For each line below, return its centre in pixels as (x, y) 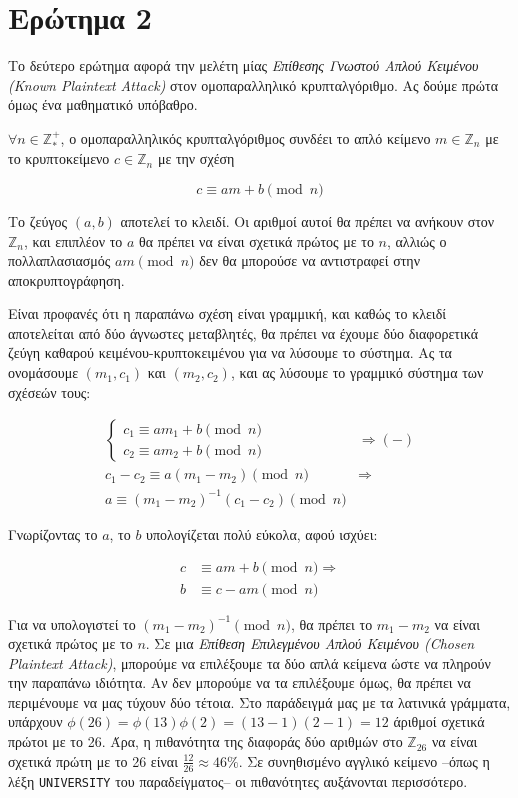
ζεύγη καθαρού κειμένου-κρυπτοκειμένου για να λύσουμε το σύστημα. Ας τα (230, 352)
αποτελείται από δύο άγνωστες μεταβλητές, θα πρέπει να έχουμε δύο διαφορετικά (243, 332)
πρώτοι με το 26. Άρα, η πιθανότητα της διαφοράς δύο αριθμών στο (205, 741)
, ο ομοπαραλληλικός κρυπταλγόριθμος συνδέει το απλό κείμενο (245, 137)
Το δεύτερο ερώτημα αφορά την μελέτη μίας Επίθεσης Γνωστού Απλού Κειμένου (243, 65)
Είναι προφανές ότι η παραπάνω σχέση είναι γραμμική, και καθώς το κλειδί (227, 313)
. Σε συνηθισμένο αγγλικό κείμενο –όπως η (364, 760)
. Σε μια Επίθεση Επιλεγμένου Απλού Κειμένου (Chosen (310, 643)
